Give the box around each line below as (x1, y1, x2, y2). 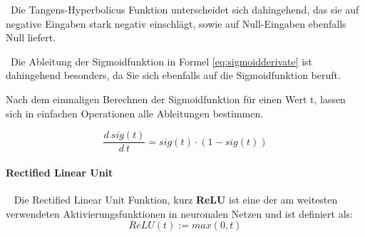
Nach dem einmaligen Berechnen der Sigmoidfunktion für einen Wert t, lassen (6, 91, 346, 106)
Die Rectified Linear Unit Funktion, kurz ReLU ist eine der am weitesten (14, 192, 338, 207)
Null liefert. (6, 30, 56, 45)
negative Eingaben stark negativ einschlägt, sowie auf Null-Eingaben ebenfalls (6, 16, 346, 31)
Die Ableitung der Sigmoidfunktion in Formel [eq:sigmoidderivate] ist (10, 53, 313, 68)
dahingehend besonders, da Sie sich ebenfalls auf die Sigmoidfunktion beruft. (6, 68, 341, 83)
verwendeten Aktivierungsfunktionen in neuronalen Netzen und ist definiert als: (6, 206, 353, 221)
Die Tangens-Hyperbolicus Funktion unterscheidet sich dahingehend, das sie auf (10, 2, 359, 16)
